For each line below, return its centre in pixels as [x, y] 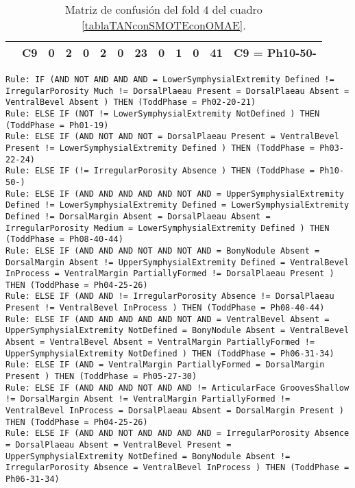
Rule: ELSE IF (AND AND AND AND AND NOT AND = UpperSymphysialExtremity [175, 194]
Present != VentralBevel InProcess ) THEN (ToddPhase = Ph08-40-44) [165, 308]
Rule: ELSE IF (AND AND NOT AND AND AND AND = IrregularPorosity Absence [177, 434]
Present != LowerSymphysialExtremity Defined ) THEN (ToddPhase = [160, 148]
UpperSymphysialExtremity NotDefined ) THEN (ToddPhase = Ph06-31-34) [170, 353]
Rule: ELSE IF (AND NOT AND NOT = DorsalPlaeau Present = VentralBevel [172, 137]
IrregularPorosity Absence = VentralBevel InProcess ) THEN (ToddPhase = [177, 468]
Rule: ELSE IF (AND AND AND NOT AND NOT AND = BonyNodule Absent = [163, 251]
